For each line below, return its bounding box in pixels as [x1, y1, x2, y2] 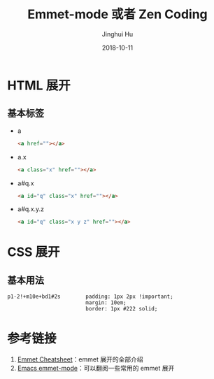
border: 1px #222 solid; [85, 306, 158, 313]
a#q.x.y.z [17, 205, 44, 213]
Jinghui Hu [101, 29, 134, 38]
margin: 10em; [85, 299, 127, 306]
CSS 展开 [7, 244, 61, 260]
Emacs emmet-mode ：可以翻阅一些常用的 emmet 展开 [17, 364, 175, 373]
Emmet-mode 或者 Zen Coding [27, 6, 208, 22]
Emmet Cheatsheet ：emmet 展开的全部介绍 [17, 355, 143, 364]
